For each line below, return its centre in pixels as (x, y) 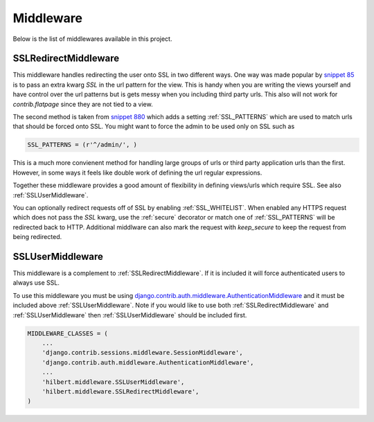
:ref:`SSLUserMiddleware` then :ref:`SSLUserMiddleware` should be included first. (130, 315)
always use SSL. (36, 283)
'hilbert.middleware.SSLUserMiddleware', (113, 382)
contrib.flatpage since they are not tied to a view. (83, 104)
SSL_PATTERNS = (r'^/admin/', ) (82, 145)
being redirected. (37, 237)
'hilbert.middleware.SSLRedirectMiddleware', (121, 391)
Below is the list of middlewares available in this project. (92, 39)
